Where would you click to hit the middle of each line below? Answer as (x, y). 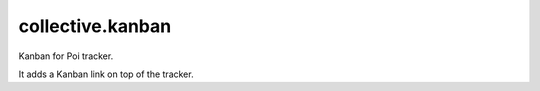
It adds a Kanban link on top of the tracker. (106, 74)
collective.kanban (95, 26)
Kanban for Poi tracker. (66, 56)
